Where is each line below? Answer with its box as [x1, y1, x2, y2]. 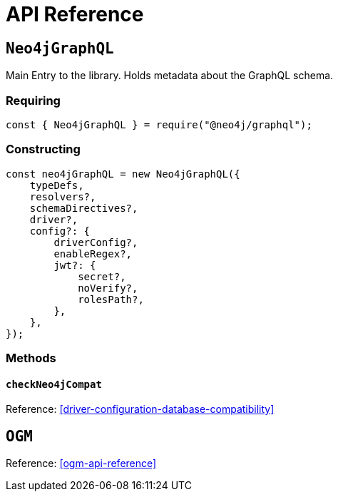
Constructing [6, 142, 81, 157]
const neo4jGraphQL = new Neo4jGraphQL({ [6, 168, 240, 180]
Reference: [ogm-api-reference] [6, 457, 157, 470]
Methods [6, 351, 56, 366]
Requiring [6, 93, 61, 108]
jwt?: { [53, 259, 96, 271]
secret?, [78, 270, 126, 282]
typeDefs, [29, 179, 84, 191]
